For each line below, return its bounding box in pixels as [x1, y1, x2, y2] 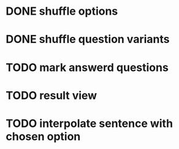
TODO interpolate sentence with [6, 117, 173, 130]
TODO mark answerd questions [6, 60, 169, 74]
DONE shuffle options [6, 4, 118, 18]
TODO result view [6, 88, 97, 102]
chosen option [6, 129, 81, 143]
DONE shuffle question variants [6, 32, 170, 47]
